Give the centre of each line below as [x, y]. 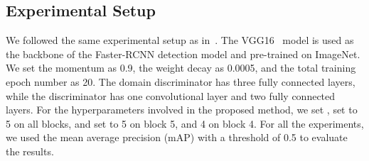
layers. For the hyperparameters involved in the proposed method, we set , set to [182, 110]
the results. [30, 151]
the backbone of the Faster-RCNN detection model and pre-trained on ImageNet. [183, 54]
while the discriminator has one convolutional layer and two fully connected [171, 95]
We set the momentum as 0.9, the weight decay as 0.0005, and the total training [181, 68]
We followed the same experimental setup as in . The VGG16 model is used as [180, 40]
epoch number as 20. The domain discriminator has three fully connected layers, [181, 81]
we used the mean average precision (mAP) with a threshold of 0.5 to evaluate [177, 137]
